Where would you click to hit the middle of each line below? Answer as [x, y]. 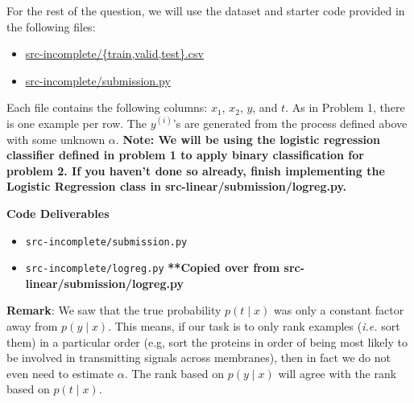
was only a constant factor [339, 310]
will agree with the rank [337, 373]
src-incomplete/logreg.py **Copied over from [153, 267]
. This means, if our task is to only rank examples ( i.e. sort [254, 326]
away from [32, 326]
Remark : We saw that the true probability [114, 310]
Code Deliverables [58, 213]
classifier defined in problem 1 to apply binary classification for [185, 155]
